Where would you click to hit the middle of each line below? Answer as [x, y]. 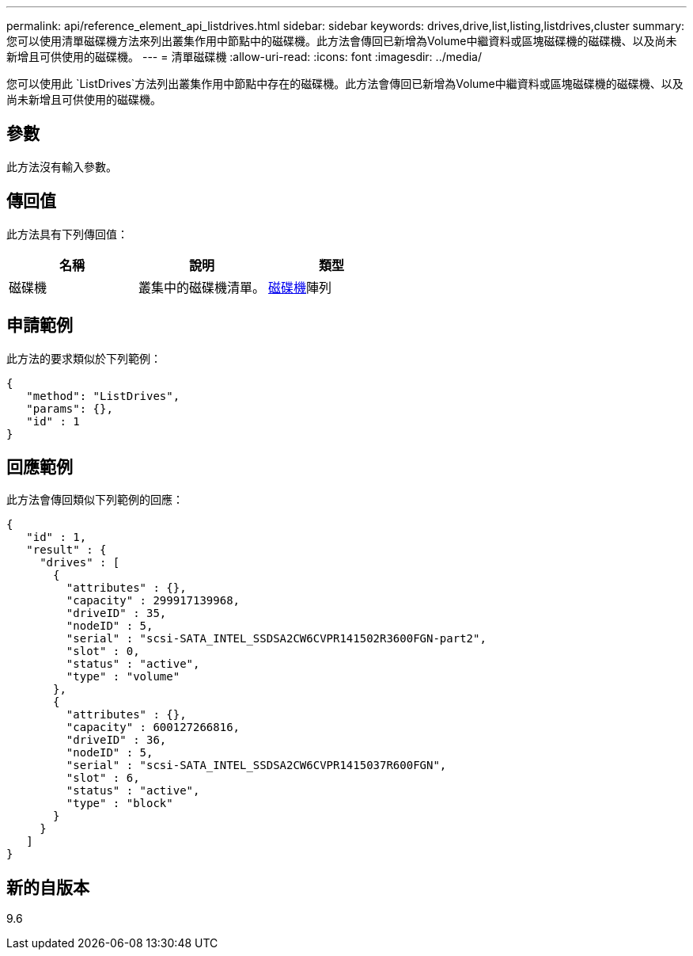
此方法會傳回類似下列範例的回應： [95, 500]
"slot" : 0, [103, 651]
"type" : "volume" [123, 677]
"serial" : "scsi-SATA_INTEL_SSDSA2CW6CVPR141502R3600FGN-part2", [276, 639]
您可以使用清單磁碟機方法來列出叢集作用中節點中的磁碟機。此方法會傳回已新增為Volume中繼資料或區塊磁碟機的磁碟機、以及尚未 [342, 41]
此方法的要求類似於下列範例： [84, 358]
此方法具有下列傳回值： [67, 234]
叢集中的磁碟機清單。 [202, 287]
